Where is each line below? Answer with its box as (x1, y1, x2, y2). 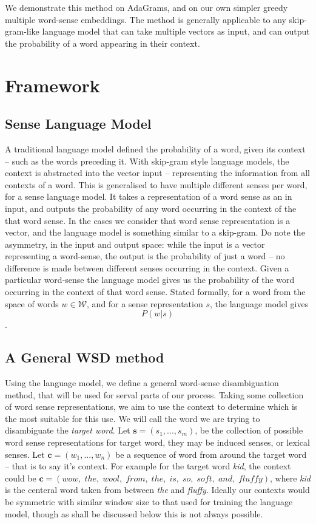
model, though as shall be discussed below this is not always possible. (5, 507, 263, 520)
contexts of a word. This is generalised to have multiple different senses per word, (5, 178, 308, 191)
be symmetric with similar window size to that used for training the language (5, 495, 293, 508)
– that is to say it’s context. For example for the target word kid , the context (5, 460, 291, 472)
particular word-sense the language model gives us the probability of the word (5, 273, 295, 286)
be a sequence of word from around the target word (115, 447, 307, 460)
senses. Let (5, 447, 45, 460)
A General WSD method (5, 348, 164, 367)
